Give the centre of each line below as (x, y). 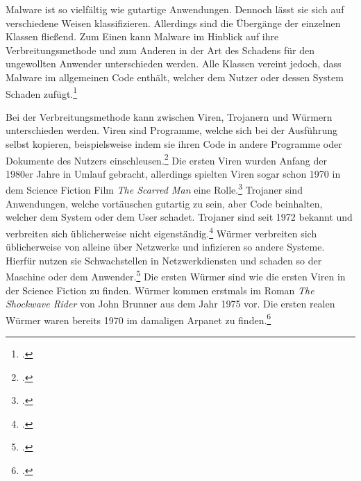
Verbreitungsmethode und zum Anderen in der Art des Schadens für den (160, 50)
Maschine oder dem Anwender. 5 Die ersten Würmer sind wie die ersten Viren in (176, 275)
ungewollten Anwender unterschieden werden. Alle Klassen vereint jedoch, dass (174, 64)
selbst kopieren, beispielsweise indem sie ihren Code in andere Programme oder (174, 144)
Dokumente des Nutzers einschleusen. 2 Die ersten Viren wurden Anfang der (166, 159)
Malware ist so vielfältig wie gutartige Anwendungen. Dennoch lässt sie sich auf (175, 9)
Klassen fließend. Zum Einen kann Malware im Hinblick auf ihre (142, 36)
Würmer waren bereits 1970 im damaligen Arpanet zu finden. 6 (138, 319)
